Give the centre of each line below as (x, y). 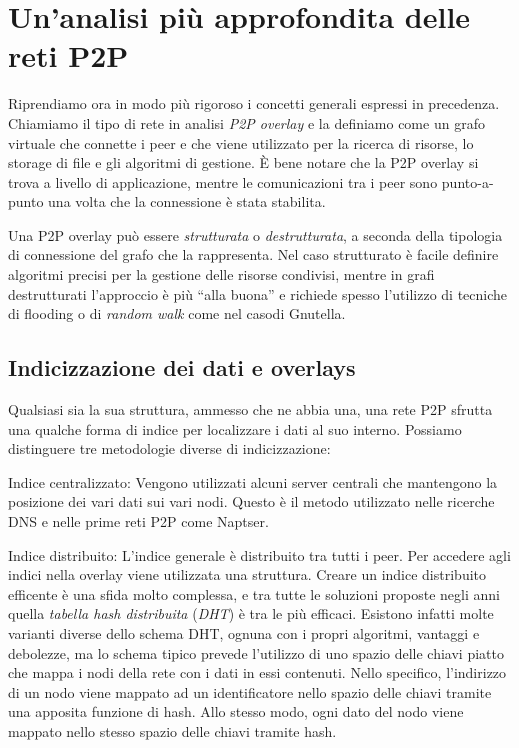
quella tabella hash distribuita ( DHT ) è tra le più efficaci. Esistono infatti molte (251, 613)
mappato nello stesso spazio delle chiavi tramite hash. (172, 730)
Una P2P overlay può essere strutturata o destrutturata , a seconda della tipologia (255, 234)
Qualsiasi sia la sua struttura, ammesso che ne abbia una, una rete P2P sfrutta (250, 409)
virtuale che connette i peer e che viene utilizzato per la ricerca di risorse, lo (241, 142)
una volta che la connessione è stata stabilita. (187, 201)
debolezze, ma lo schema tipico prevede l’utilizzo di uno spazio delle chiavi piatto (256, 652)
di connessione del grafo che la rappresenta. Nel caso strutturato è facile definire (253, 254)
